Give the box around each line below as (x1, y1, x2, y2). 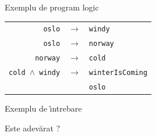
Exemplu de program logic (5, 1, 99, 13)
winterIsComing (88, 69, 148, 77)
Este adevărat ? (5, 121, 61, 134)
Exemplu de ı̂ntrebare (5, 102, 82, 114)
